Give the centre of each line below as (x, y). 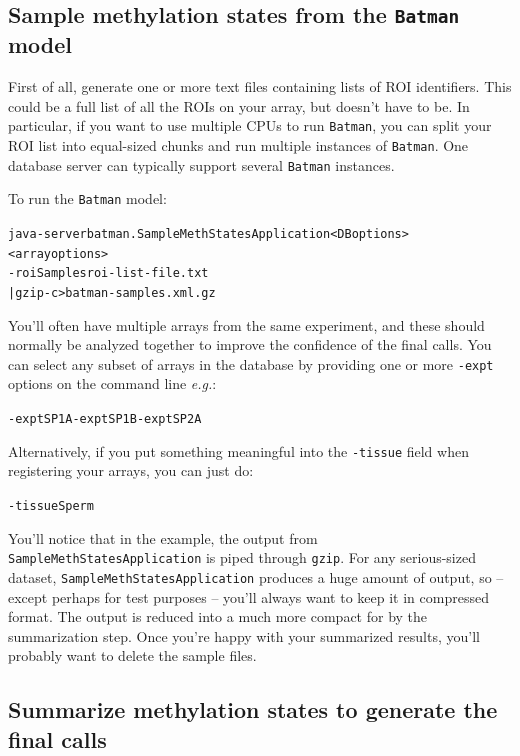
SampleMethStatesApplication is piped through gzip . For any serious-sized (242, 557)
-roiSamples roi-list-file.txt (108, 273)
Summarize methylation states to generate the (253, 709)
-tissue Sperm (51, 505)
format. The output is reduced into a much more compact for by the (218, 616)
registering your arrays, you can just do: (131, 470)
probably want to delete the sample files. (132, 655)
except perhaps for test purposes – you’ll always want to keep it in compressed (248, 596)
